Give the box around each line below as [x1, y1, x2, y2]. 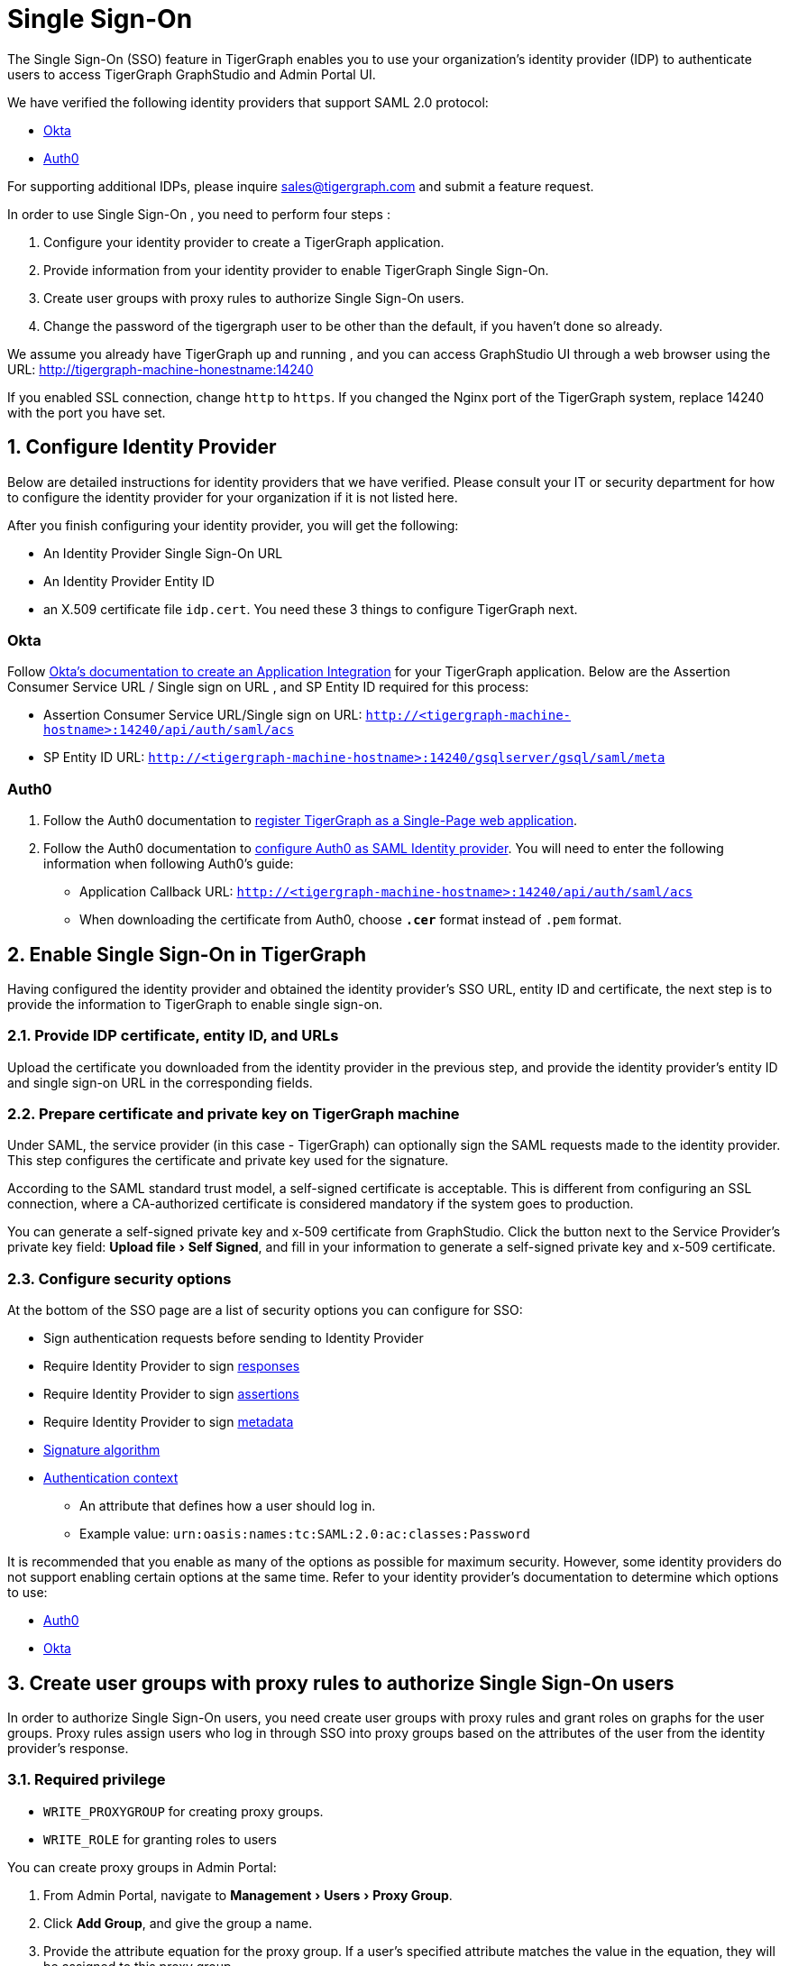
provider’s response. [7, 1741, 129, 1757]
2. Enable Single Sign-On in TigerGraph [7, 942, 367, 966]
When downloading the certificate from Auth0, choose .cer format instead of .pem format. [79, 912, 622, 928]
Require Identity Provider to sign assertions [43, 1386, 299, 1402]
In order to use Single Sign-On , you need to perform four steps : [7, 206, 390, 222]
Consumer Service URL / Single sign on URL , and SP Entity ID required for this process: [7, 679, 529, 695]
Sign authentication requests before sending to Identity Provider [43, 1330, 424, 1346]
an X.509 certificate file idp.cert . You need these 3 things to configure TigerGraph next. [43, 601, 578, 617]
